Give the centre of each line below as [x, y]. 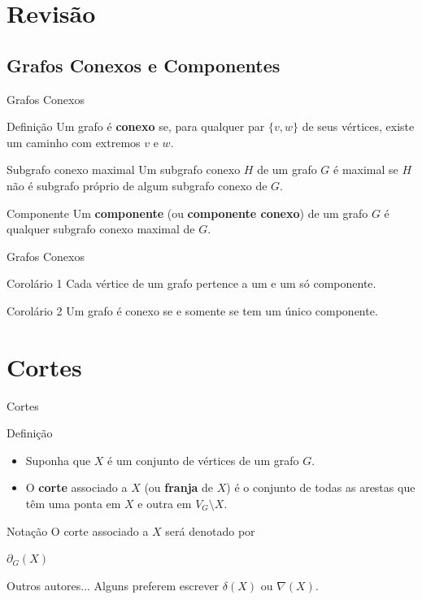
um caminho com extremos [74, 142]
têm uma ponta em [73, 504]
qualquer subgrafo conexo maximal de [101, 229]
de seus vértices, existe [358, 126]
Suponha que [58, 460]
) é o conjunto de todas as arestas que [321, 487]
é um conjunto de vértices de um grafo [203, 460]
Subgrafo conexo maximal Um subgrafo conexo [124, 170]
